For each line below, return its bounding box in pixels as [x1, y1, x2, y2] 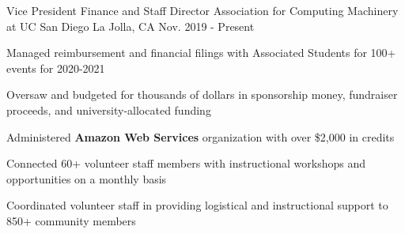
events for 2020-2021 [6, 59, 105, 76]
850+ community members [6, 212, 136, 228]
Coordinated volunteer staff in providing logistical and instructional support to [6, 197, 388, 213]
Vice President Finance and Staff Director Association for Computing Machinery [6, 2, 399, 18]
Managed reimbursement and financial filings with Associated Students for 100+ [6, 44, 396, 61]
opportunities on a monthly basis [6, 170, 167, 187]
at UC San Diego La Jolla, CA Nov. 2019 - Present [6, 17, 255, 34]
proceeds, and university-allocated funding [6, 101, 211, 118]
